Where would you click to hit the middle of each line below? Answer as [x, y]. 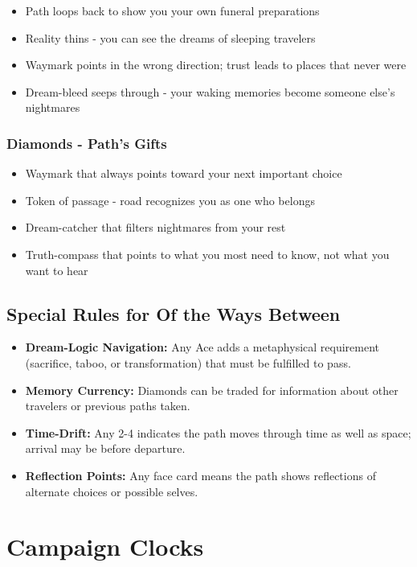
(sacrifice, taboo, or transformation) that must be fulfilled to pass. [188, 362]
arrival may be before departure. [105, 448]
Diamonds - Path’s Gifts [87, 143]
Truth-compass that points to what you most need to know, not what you [207, 254]
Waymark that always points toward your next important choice [184, 173]
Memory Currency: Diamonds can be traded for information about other [212, 390]
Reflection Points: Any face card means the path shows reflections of [200, 475]
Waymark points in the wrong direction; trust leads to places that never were [216, 65]
